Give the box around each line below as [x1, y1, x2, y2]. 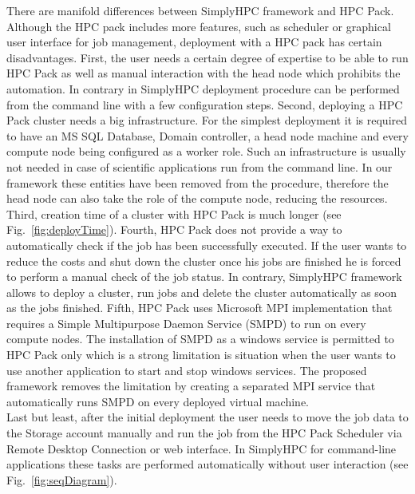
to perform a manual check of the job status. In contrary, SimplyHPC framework [6, 268, 402, 285]
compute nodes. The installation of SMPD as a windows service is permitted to [6, 330, 394, 347]
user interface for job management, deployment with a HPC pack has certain [6, 34, 382, 50]
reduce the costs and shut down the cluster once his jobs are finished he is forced [6, 252, 401, 269]
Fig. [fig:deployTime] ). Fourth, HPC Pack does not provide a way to [6, 221, 342, 238]
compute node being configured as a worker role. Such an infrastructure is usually [6, 143, 406, 160]
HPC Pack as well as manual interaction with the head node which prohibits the [6, 65, 401, 81]
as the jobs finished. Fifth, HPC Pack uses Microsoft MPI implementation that [6, 299, 393, 316]
